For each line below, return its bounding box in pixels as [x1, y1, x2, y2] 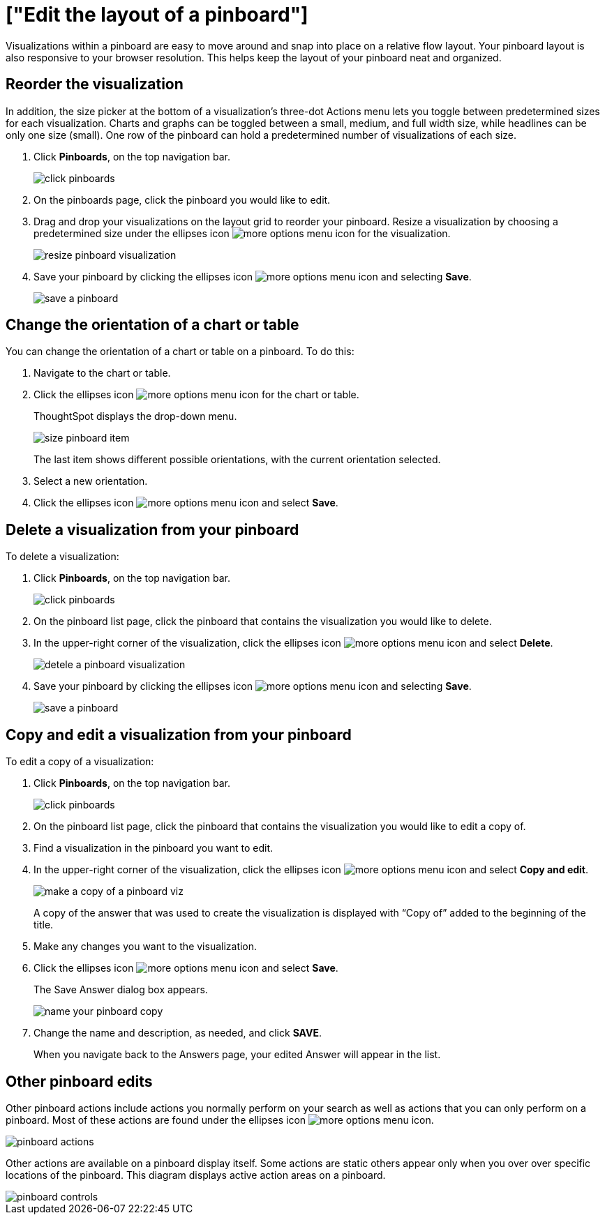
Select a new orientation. [33, 475, 148, 488]
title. [33, 919, 54, 931]
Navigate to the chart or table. [33, 367, 171, 379]
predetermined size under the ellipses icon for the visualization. [33, 227, 451, 239]
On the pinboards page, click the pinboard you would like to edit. [33, 193, 331, 206]
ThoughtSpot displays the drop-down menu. [33, 410, 237, 423]
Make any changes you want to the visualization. [33, 940, 257, 953]
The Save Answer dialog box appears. [33, 984, 208, 996]
